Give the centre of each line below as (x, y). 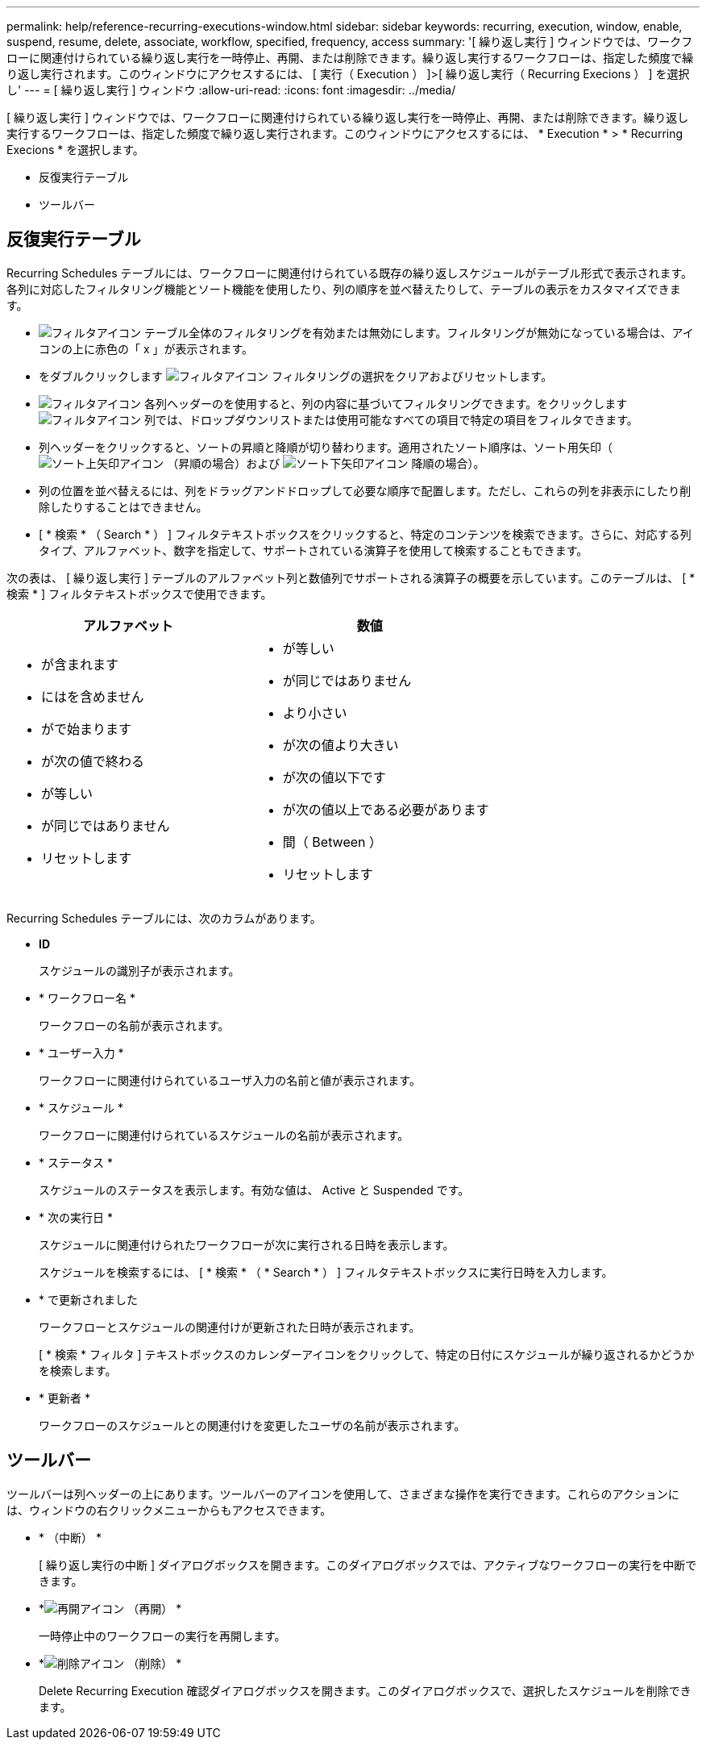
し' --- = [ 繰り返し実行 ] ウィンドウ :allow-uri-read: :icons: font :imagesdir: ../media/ (231, 90)
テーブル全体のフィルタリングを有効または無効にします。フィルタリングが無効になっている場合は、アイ (419, 332)
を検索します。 (78, 1370)
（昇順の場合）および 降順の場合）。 (326, 463)
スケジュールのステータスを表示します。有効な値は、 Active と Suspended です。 (254, 1190)
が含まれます (80, 664)
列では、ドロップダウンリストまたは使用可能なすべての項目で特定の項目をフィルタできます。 (391, 419)
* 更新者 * (64, 1398)
